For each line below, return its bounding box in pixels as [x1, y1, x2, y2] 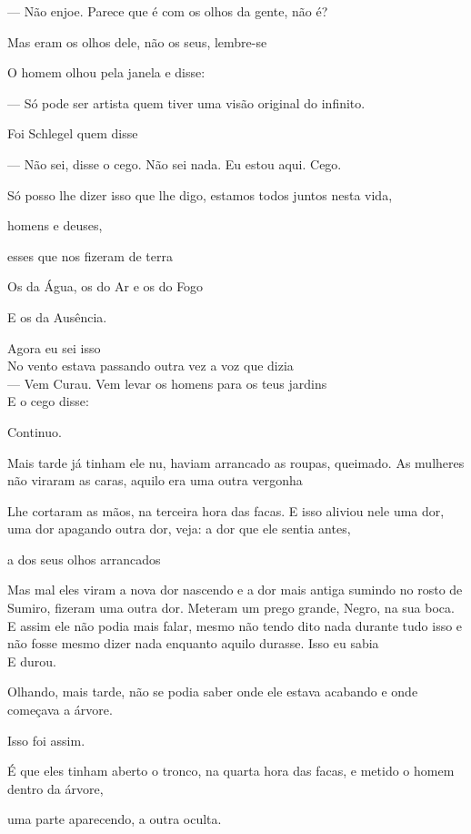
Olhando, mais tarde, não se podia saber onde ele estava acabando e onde [7, 682, 418, 701]
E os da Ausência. [7, 307, 107, 326]
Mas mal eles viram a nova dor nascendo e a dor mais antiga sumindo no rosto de [7, 580, 463, 599]
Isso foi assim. [7, 730, 85, 749]
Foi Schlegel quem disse [7, 124, 138, 143]
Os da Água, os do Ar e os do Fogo [7, 277, 204, 296]
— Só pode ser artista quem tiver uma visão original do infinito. [7, 93, 366, 112]
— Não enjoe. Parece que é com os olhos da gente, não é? [7, 2, 328, 20]
